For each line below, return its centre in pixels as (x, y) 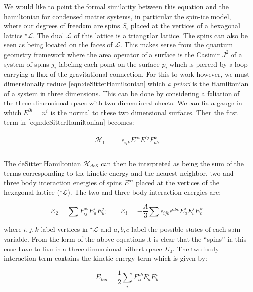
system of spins (27, 64)
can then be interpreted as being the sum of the (172, 163)
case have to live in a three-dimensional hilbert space (83, 248)
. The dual (49, 35)
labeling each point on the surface (109, 64)
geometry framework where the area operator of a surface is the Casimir (112, 54)
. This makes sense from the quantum (177, 45)
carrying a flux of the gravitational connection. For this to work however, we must (127, 74)
